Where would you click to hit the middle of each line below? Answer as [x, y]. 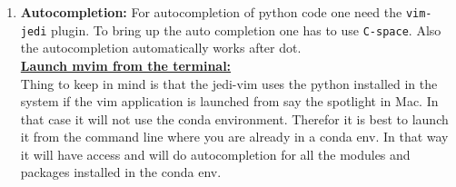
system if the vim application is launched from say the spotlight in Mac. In [229, 101]
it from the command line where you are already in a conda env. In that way [234, 137]
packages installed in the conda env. [121, 172]
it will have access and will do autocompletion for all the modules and [215, 154]
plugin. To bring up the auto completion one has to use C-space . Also [246, 30]
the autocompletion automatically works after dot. [161, 48]
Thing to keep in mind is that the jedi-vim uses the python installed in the [229, 83]
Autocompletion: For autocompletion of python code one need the [211, 12]
